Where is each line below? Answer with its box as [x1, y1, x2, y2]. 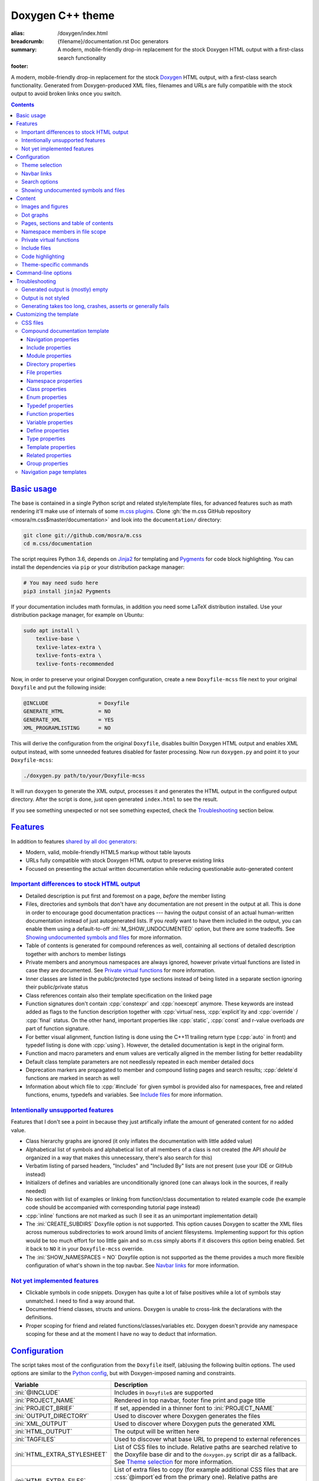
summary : [11, 46, 37, 53]
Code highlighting [21, 252, 65, 260]
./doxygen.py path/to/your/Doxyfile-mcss [23, 772, 145, 779]
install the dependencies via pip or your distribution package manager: [11, 563, 185, 571]
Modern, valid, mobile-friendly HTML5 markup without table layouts [25, 848, 191, 855]
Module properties [27, 352, 72, 360]
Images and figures [21, 203, 69, 210]
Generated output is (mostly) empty [21, 286, 109, 293]
